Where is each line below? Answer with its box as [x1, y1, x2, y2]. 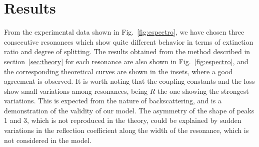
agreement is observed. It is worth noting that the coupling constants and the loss [4, 76, 255, 86]
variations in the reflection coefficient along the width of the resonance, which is [4, 125, 249, 135]
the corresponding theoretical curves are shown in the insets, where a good [4, 66, 233, 76]
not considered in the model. [4, 134, 91, 145]
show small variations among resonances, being [4, 85, 148, 96]
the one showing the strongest [157, 85, 249, 96]
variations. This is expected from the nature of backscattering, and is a [4, 95, 221, 106]
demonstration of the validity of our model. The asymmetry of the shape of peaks [4, 105, 254, 115]
